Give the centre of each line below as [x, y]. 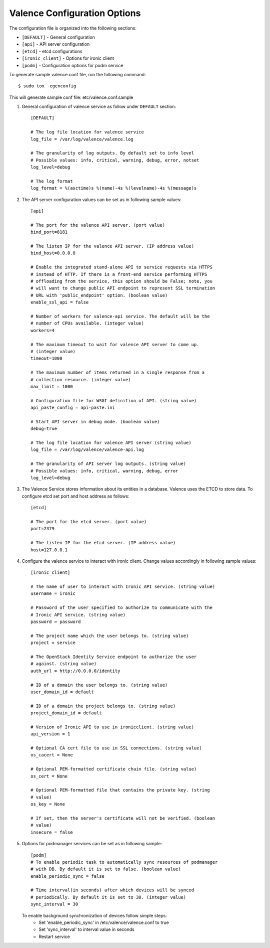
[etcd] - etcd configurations [52, 51]
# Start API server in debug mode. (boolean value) [95, 422]
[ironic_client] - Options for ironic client [68, 58]
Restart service [54, 936]
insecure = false [52, 832]
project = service [53, 643]
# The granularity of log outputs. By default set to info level [112, 153]
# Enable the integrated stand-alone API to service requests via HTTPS [121, 267]
